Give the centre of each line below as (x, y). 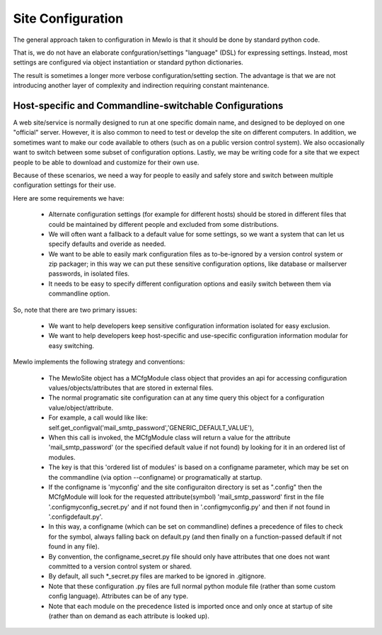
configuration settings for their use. (64, 185)
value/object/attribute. (81, 408)
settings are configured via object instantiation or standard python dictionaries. (128, 62)
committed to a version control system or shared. (120, 566)
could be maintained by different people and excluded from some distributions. (164, 224)
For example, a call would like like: (98, 417)
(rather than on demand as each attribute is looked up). (129, 616)
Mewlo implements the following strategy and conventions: (99, 362)
